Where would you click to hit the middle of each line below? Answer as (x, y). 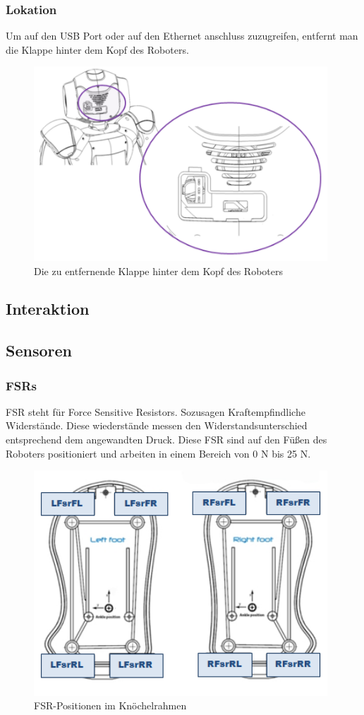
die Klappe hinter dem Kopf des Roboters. (97, 49)
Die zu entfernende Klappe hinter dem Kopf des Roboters (158, 271)
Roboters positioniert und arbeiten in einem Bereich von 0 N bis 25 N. (158, 453)
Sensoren (39, 350)
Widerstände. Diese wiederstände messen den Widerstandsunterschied (157, 425)
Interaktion (48, 309)
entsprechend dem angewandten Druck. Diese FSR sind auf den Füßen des (166, 440)
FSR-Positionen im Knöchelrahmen (110, 705)
